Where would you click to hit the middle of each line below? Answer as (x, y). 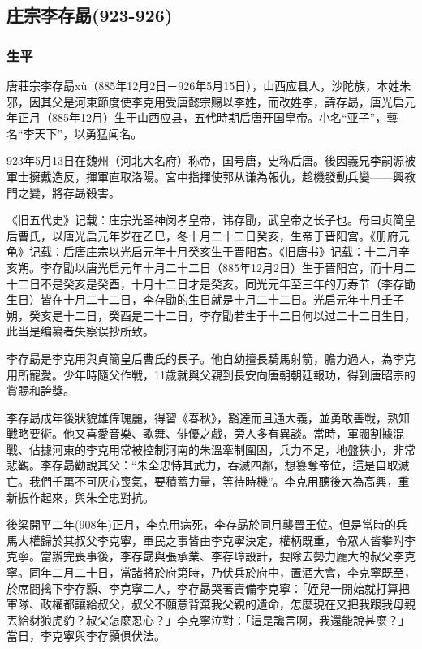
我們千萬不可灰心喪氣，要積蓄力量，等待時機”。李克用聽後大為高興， (213, 481)
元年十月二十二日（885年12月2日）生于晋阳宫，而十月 (262, 267)
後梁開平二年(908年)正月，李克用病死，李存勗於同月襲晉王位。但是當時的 (201, 524)
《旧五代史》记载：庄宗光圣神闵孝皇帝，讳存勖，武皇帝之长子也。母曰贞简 (205, 220)
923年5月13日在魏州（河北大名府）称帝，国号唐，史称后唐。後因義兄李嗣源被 (211, 160)
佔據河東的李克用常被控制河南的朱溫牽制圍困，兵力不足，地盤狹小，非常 (222, 449)
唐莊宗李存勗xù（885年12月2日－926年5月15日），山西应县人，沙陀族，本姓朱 (209, 85)
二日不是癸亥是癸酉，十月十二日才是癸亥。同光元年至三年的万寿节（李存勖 (216, 283)
